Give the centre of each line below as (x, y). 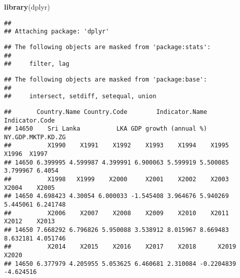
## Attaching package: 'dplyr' (57, 32)
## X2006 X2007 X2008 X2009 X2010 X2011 (116, 213)
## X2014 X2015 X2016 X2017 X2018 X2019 (120, 247)
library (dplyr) (27, 7)
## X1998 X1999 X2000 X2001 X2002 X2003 (116, 180)
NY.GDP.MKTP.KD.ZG (35, 137)
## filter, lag (37, 64)
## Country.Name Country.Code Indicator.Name (106, 112)
